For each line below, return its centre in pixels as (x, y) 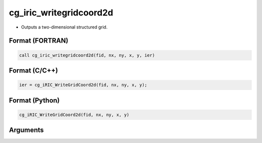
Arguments (26, 130)
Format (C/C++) (33, 70)
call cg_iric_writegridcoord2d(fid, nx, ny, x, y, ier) (87, 55)
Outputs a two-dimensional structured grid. (64, 27)
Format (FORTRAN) (39, 41)
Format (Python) (34, 100)
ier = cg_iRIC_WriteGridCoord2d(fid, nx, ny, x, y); (83, 85)
